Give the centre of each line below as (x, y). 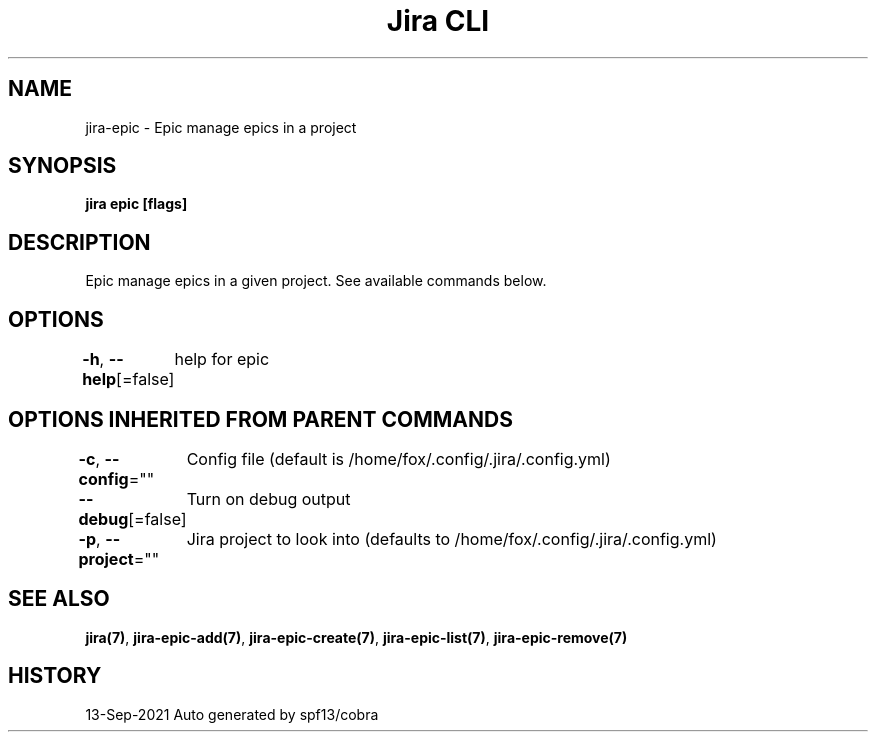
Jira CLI (438, 21)
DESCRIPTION (79, 242)
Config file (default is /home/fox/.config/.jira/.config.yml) (398, 458)
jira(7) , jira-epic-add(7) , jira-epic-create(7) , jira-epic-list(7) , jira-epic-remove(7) (356, 637)
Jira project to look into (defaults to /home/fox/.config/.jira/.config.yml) (451, 538)
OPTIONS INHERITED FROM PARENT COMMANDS (260, 419)
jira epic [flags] (136, 204)
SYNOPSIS (62, 166)
